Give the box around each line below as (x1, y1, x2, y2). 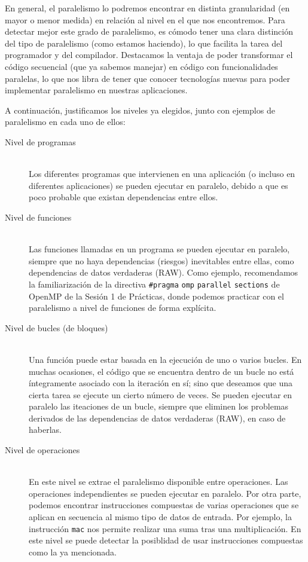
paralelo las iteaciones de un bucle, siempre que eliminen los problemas (29, 400, 289, 413)
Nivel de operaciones (5, 444, 80, 456)
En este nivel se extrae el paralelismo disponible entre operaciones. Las (29, 475, 288, 488)
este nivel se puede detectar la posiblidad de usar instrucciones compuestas (29, 534, 303, 546)
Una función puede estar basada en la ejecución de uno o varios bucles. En (29, 353, 302, 365)
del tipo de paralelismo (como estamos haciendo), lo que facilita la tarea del (5, 36, 283, 49)
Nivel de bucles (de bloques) (5, 321, 108, 334)
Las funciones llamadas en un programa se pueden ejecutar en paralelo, (29, 243, 290, 255)
